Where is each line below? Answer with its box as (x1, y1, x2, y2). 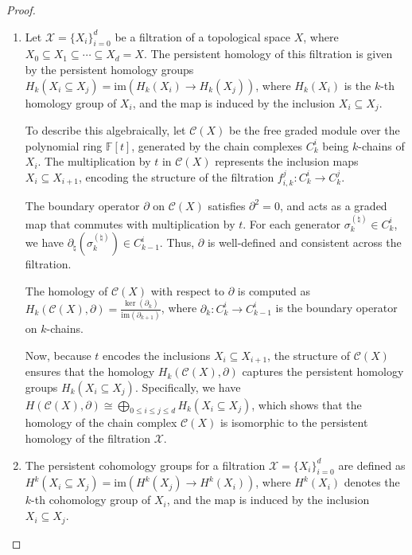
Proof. (6, 2, 36, 18)
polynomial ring (25, 137, 103, 154)
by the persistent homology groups (25, 61, 194, 77)
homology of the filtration (25, 430, 150, 447)
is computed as (237, 282, 310, 299)
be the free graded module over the (229, 122, 400, 139)
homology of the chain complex (25, 414, 177, 431)
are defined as (338, 456, 406, 473)
